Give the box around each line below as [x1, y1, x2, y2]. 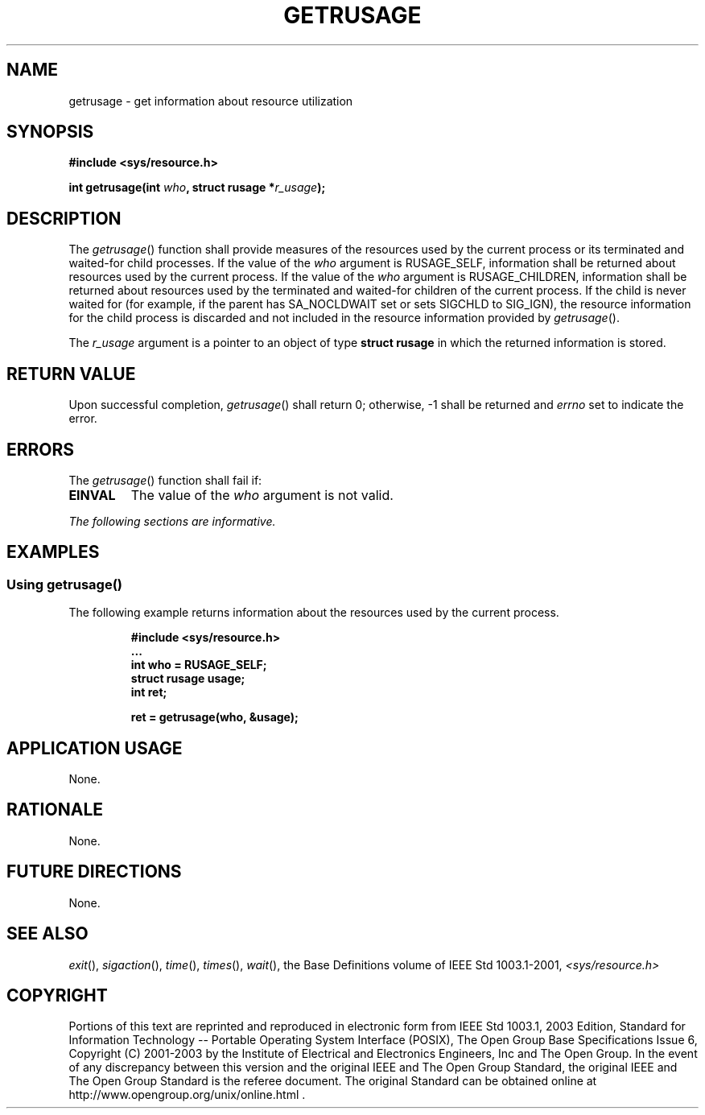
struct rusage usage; [130, 671, 245, 686]
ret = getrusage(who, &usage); [130, 710, 299, 725]
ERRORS [6, 439, 75, 460]
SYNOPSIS [6, 122, 94, 142]
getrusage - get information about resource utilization [68, 93, 353, 108]
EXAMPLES [6, 542, 100, 563]
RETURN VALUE [6, 363, 136, 384]
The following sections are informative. [68, 514, 276, 528]
